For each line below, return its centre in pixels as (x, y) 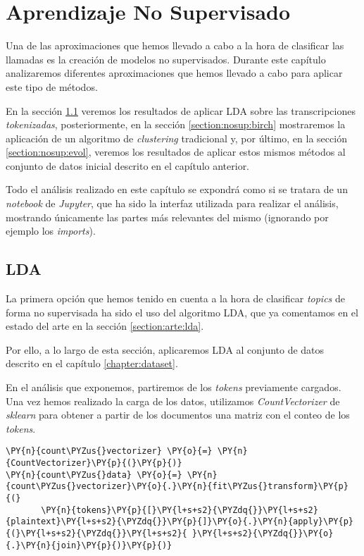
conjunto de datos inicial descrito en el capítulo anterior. (128, 165)
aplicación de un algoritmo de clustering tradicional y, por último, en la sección (176, 138)
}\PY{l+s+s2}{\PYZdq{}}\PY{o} (263, 533)
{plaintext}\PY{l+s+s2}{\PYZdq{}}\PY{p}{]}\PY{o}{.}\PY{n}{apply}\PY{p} (180, 522)
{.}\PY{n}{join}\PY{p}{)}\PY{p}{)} (89, 545)
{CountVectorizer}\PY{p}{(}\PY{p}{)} (94, 463)
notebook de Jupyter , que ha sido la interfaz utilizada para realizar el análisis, (172, 203)
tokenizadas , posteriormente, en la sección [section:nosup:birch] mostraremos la (176, 124)
